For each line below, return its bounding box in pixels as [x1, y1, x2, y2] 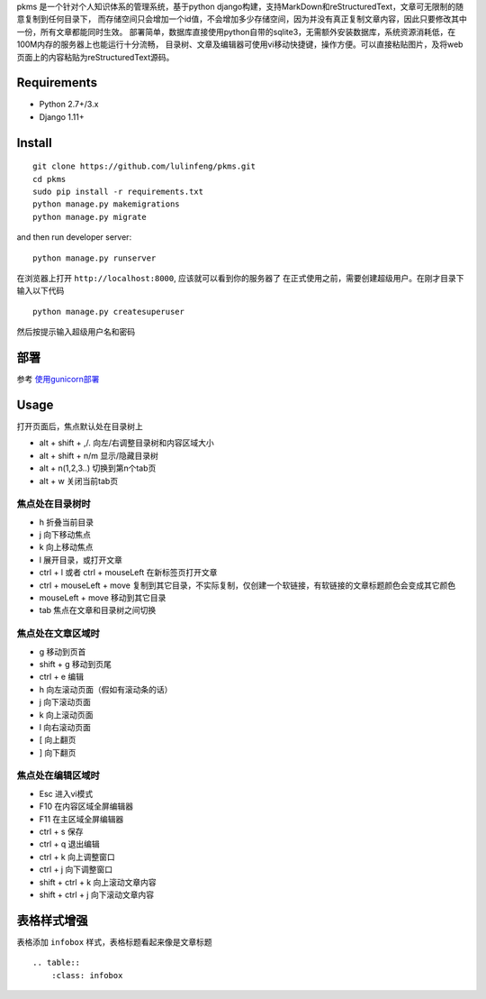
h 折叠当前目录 [39, 517, 94, 527]
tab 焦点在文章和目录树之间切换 [39, 605, 157, 616]
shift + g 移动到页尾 [39, 658, 112, 669]
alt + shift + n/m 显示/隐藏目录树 [39, 450, 159, 461]
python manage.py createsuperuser [32, 307, 184, 316]
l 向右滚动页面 [39, 721, 92, 732]
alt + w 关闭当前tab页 [39, 475, 119, 486]
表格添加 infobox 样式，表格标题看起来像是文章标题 [16, 936, 212, 947]
